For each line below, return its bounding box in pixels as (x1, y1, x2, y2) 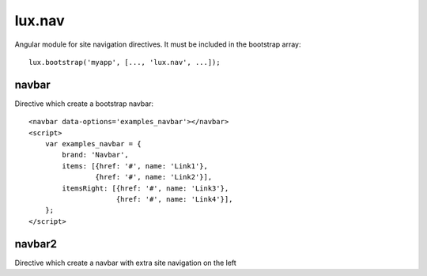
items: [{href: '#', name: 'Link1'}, (62, 161, 209, 170)
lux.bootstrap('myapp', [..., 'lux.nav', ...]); (28, 58, 221, 66)
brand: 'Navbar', (62, 150, 130, 160)
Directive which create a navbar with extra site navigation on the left (14, 258, 236, 267)
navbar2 (14, 237, 57, 251)
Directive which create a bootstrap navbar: (14, 99, 154, 108)
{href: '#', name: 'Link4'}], (115, 195, 233, 203)
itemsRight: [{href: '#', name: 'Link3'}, (62, 183, 229, 193)
